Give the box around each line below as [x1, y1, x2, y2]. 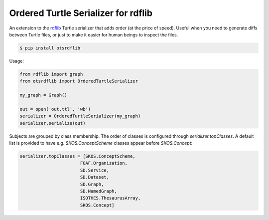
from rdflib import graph [19, 71, 83, 77]
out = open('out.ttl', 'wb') [19, 106, 91, 112]
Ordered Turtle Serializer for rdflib [9, 7, 153, 18]
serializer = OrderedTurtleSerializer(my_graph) [19, 113, 141, 119]
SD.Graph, [80, 181, 104, 187]
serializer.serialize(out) [19, 120, 86, 126]
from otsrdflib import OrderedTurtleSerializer [19, 78, 138, 84]
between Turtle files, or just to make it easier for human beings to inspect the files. [9, 31, 178, 37]
